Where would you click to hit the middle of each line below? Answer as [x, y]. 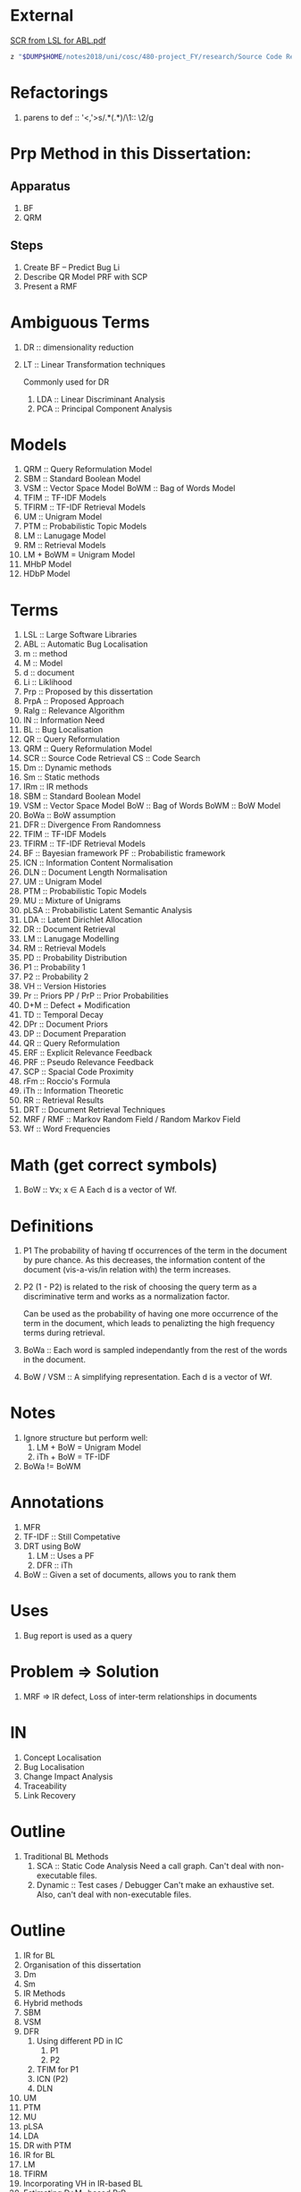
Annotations [57, 1502]
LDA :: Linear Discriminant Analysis [101, 399]
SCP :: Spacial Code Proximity [78, 1072]
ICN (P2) [52, 2078]
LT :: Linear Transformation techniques [94, 364]
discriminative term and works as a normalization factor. [126, 1297]
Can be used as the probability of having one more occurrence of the [150, 1314]
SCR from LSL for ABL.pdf [58, 40]
